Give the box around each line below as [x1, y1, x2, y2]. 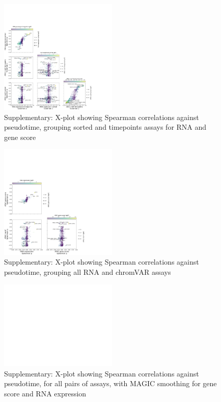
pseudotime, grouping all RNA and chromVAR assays [4, 266, 171, 277]
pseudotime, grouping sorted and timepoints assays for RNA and [4, 122, 207, 132]
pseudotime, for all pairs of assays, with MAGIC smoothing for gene [4, 378, 217, 389]
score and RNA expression [4, 388, 87, 398]
